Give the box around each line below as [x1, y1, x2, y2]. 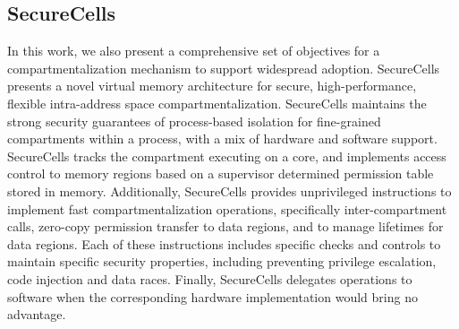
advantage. [7, 305, 66, 324]
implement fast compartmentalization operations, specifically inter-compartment [7, 199, 447, 218]
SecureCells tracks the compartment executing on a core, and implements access [7, 146, 446, 165]
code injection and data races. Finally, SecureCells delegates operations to [7, 269, 412, 288]
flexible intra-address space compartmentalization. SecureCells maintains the [7, 93, 427, 112]
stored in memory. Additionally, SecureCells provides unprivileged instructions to [7, 181, 452, 200]
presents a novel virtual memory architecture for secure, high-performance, [7, 76, 417, 95]
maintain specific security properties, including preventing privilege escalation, [7, 252, 437, 271]
